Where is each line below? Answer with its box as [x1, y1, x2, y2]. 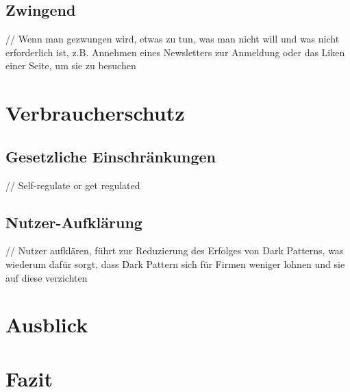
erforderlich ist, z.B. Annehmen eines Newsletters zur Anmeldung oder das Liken [5, 45, 345, 59]
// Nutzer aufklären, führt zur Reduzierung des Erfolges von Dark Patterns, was [5, 243, 344, 258]
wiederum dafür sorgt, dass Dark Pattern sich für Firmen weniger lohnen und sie [5, 256, 345, 271]
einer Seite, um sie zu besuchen [5, 58, 136, 73]
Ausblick [5, 310, 88, 339]
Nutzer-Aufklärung [5, 211, 142, 232]
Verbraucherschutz [5, 99, 185, 127]
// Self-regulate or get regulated [5, 177, 140, 192]
